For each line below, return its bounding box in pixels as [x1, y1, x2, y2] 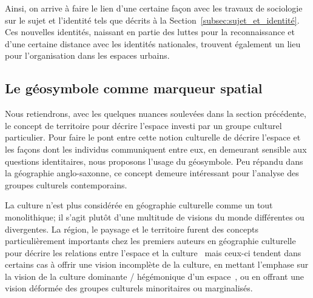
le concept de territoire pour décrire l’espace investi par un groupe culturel [5, 119, 282, 131]
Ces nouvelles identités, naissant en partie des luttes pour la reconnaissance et [5, 25, 295, 38]
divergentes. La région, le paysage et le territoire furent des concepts [5, 222, 258, 235]
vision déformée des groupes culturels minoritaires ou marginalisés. [5, 282, 253, 294]
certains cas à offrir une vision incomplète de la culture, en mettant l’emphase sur [5, 258, 309, 271]
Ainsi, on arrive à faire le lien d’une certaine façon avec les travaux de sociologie [5, 2, 303, 14]
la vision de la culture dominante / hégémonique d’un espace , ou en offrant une [5, 270, 304, 282]
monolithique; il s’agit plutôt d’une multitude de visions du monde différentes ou [5, 210, 305, 223]
